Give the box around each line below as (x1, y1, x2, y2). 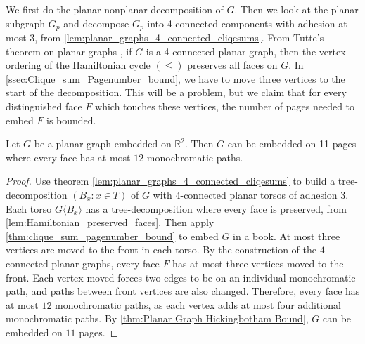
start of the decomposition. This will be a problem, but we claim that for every (6, 85, 347, 100)
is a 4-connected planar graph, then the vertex (146, 44, 346, 58)
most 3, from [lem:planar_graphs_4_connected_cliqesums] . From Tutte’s (6, 30, 324, 45)
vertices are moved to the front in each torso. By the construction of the (6, 242, 316, 257)
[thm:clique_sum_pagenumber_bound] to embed (6, 228, 219, 243)
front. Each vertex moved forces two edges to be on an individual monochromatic (6, 270, 356, 284)
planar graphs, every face (51, 256, 160, 270)
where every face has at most (6, 150, 131, 164)
